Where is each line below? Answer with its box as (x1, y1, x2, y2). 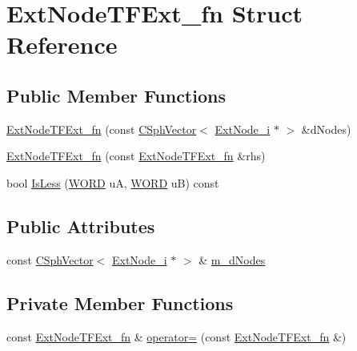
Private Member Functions (6, 290, 234, 315)
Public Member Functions (6, 83, 226, 107)
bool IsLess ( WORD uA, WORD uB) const (6, 174, 219, 191)
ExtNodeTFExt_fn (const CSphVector (6, 120, 197, 137)
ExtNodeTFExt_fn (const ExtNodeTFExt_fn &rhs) (6, 147, 266, 164)
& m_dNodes (199, 251, 266, 268)
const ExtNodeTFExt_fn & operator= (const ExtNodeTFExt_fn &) (6, 328, 347, 345)
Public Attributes (6, 213, 155, 238)
